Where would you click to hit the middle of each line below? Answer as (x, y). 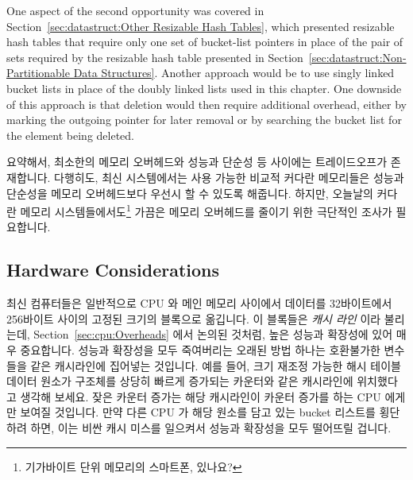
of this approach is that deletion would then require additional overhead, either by (207, 104)
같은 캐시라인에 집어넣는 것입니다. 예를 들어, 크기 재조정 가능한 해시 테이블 (216, 365)
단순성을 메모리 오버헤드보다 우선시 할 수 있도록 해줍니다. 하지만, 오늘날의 (190, 193)
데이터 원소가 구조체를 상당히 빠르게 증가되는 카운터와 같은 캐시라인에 (180, 381)
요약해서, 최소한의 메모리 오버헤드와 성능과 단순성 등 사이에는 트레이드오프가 (197, 162)
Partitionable (38, 73)
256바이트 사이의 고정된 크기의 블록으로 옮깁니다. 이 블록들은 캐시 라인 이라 (194, 318)
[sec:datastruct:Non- (357, 57)
